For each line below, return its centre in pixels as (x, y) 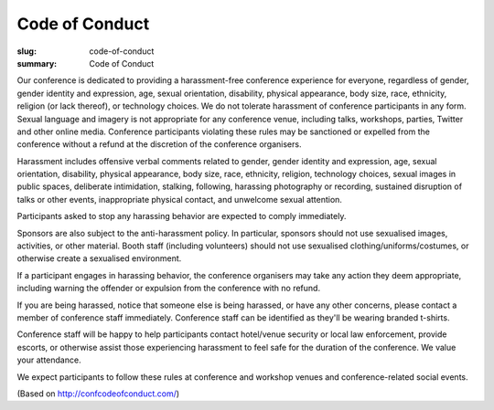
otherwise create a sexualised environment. (99, 258)
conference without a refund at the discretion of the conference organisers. (159, 144)
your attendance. (49, 360)
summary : (37, 63)
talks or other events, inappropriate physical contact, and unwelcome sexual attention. (180, 199)
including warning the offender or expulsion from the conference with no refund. (168, 289)
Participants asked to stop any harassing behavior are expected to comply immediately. (182, 216)
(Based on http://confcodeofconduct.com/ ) (98, 394)
